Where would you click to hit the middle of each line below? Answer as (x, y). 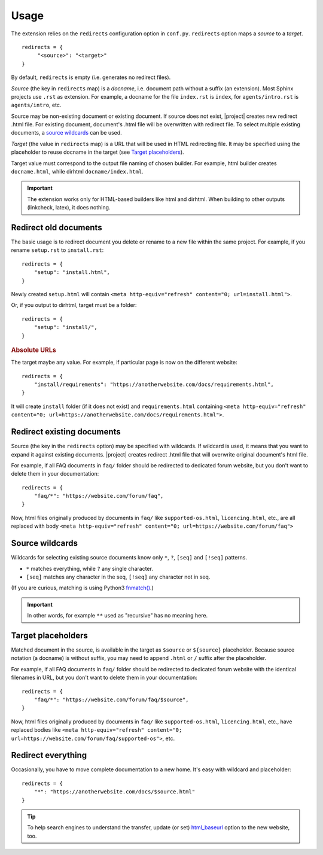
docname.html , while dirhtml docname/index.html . (77, 172)
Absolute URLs (33, 350)
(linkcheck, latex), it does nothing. (69, 208)
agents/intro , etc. (36, 105)
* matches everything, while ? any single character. (90, 568)
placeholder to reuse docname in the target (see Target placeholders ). (98, 152)
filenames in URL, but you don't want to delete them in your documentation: (104, 678)
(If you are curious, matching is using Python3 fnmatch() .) (82, 588)
